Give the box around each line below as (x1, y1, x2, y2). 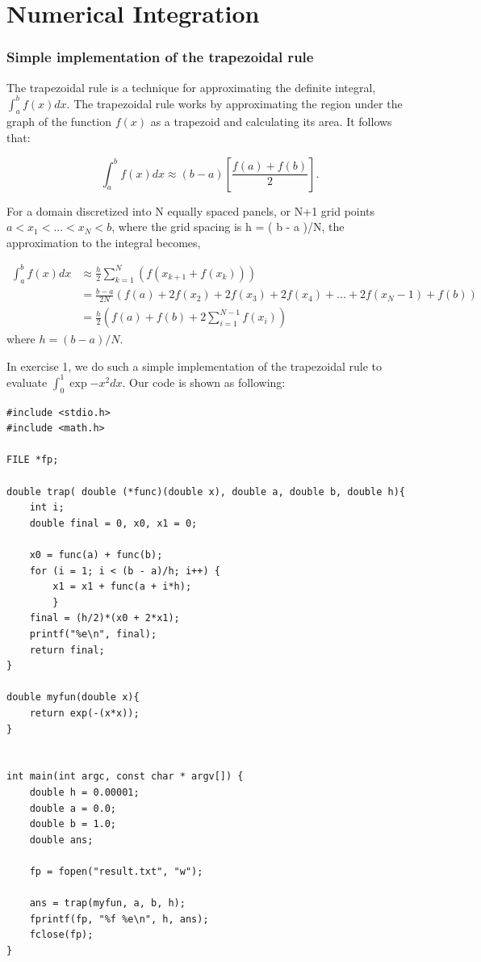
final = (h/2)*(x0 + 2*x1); (29, 612, 180, 624)
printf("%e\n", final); (29, 628, 157, 640)
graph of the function (6, 113, 111, 130)
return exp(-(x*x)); (29, 707, 140, 719)
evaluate (6, 373, 48, 390)
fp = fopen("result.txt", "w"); (29, 865, 203, 877)
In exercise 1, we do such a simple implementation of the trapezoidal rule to (6, 357, 383, 374)
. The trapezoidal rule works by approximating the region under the (66, 95, 403, 111)
